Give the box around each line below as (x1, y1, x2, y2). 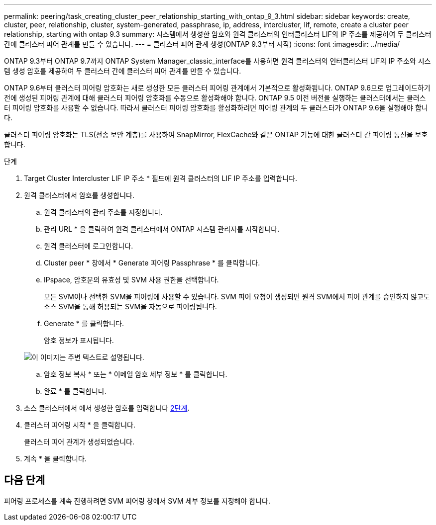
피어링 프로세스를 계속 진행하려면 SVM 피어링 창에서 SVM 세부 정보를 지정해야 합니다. (4, 496, 270, 505)
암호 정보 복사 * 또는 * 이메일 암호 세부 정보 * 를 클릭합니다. (44, 370, 227, 378)
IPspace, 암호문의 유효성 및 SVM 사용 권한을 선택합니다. (44, 275, 219, 284)
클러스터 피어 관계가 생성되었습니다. (24, 437, 134, 446)
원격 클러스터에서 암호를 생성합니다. (24, 191, 134, 199)
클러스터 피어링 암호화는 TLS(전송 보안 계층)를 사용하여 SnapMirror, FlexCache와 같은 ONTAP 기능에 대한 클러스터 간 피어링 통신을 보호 (4, 130, 428, 139)
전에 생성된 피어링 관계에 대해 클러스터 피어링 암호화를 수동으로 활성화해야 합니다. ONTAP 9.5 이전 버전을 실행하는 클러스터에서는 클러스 (4, 93, 426, 102)
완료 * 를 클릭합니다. (44, 387, 107, 395)
